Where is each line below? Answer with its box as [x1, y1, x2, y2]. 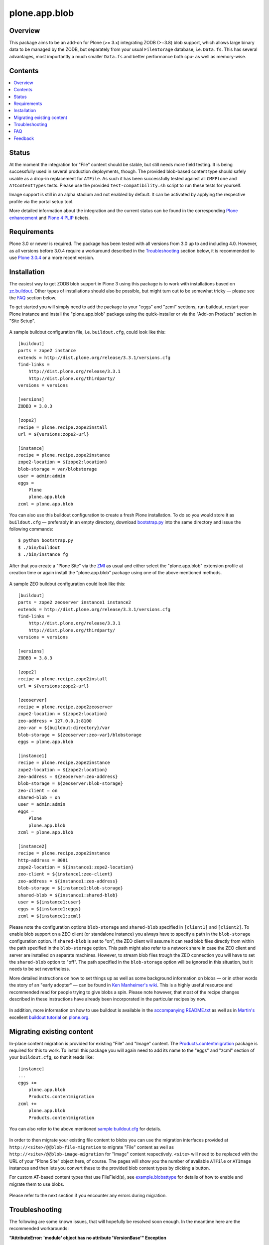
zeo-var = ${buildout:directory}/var [18, 725, 111, 731]
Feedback [13, 135, 34, 141]
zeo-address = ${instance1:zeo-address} [18, 878, 118, 884]
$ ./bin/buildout [18, 544, 60, 550]
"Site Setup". [9, 318, 36, 324]
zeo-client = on [18, 787, 58, 793]
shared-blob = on [18, 795, 60, 800]
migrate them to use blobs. [9, 1181, 65, 1187]
